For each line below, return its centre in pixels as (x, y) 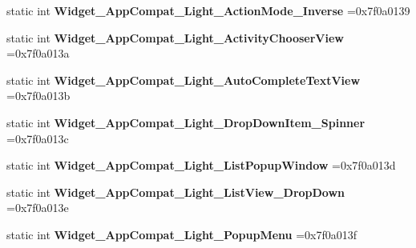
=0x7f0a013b (38, 96)
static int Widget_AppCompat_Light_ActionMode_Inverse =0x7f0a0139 (208, 10)
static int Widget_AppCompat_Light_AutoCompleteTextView (184, 80)
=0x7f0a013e (38, 208)
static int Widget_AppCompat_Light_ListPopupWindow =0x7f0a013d (201, 165)
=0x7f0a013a (38, 53)
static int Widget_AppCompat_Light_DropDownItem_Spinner (186, 122)
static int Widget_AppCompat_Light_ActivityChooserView (175, 37)
